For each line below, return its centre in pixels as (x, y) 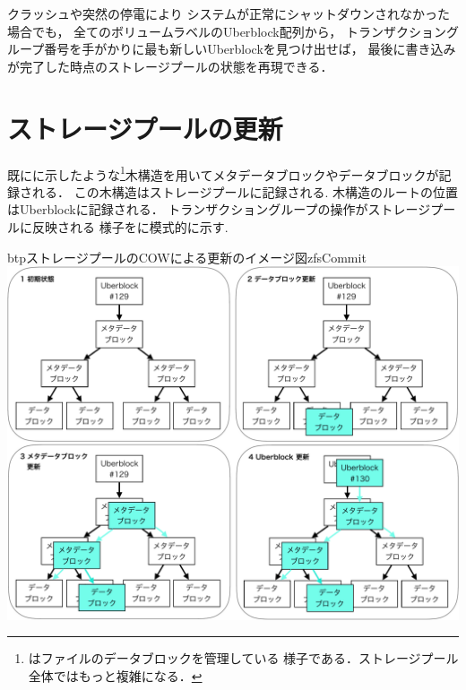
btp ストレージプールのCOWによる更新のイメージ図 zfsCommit (187, 257)
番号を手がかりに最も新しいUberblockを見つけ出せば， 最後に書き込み (250, 49)
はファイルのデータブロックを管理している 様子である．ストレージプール (243, 658)
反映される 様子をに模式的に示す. (130, 226)
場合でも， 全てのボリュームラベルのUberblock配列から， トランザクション (227, 31)
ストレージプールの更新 (145, 128)
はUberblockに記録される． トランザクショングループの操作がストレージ (219, 209)
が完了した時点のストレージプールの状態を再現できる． (170, 66)
